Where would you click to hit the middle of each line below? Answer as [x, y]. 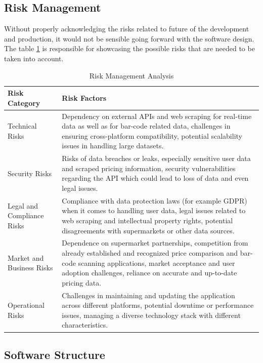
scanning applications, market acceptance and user [157, 263]
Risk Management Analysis [131, 75]
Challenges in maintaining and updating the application [148, 295]
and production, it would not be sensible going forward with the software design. [129, 38]
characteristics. [85, 325]
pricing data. [82, 282]
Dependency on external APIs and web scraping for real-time [157, 116]
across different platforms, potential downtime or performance [158, 305]
